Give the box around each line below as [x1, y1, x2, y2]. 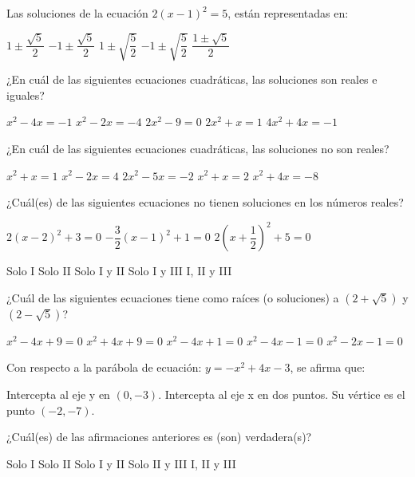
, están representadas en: [227, 5, 349, 21]
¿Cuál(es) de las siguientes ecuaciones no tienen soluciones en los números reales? [6, 194, 404, 211]
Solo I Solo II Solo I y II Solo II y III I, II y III [6, 455, 236, 471]
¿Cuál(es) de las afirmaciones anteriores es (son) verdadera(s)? [6, 428, 312, 445]
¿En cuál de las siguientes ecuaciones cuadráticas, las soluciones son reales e [6, 71, 377, 88]
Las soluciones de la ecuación [6, 5, 148, 21]
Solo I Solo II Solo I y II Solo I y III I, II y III [6, 262, 232, 279]
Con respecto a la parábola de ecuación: [6, 359, 202, 376]
